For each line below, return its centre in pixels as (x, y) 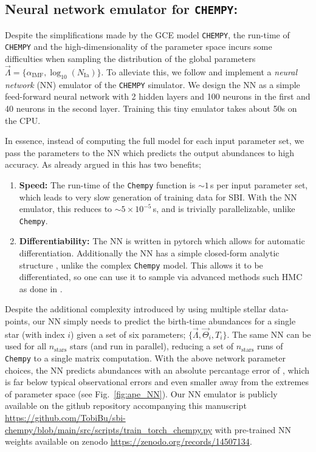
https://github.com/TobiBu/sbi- (65, 418)
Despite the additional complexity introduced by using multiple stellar (136, 309)
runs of (270, 346)
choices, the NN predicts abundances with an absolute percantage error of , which (157, 370)
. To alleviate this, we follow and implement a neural (199, 71)
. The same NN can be (269, 334)
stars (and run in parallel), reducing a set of (152, 346)
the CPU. (23, 120)
